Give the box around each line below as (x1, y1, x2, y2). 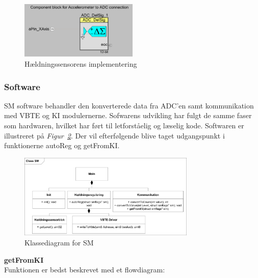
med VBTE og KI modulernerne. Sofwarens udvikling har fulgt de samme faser (4, 110, 252, 121)
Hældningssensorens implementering (24, 59, 137, 69)
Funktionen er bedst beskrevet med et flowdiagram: (4, 264, 165, 275)
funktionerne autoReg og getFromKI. (4, 140, 120, 151)
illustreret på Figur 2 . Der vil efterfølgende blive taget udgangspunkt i (4, 130, 225, 141)
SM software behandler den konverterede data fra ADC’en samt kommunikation (4, 100, 254, 110)
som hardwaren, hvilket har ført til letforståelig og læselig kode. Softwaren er (4, 120, 244, 131)
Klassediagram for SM (24, 237, 94, 247)
